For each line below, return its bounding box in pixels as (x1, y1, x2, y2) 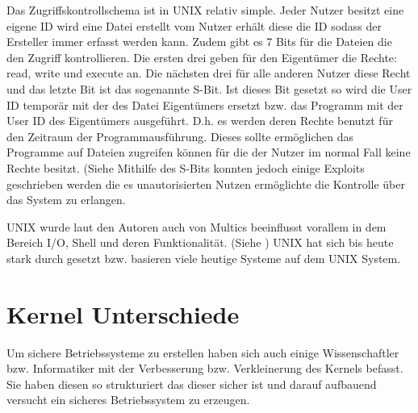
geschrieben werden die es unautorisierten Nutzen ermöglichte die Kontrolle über (6, 175, 405, 192)
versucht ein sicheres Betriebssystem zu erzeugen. (6, 391, 250, 408)
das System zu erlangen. (6, 191, 126, 208)
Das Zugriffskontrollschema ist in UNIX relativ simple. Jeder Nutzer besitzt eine (6, 2, 404, 18)
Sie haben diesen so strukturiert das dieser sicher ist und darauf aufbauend (6, 375, 377, 392)
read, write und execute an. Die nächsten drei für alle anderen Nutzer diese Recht (6, 65, 411, 81)
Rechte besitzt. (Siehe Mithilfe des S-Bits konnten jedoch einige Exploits (6, 159, 365, 176)
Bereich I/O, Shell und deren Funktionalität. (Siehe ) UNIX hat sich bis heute (6, 234, 394, 251)
